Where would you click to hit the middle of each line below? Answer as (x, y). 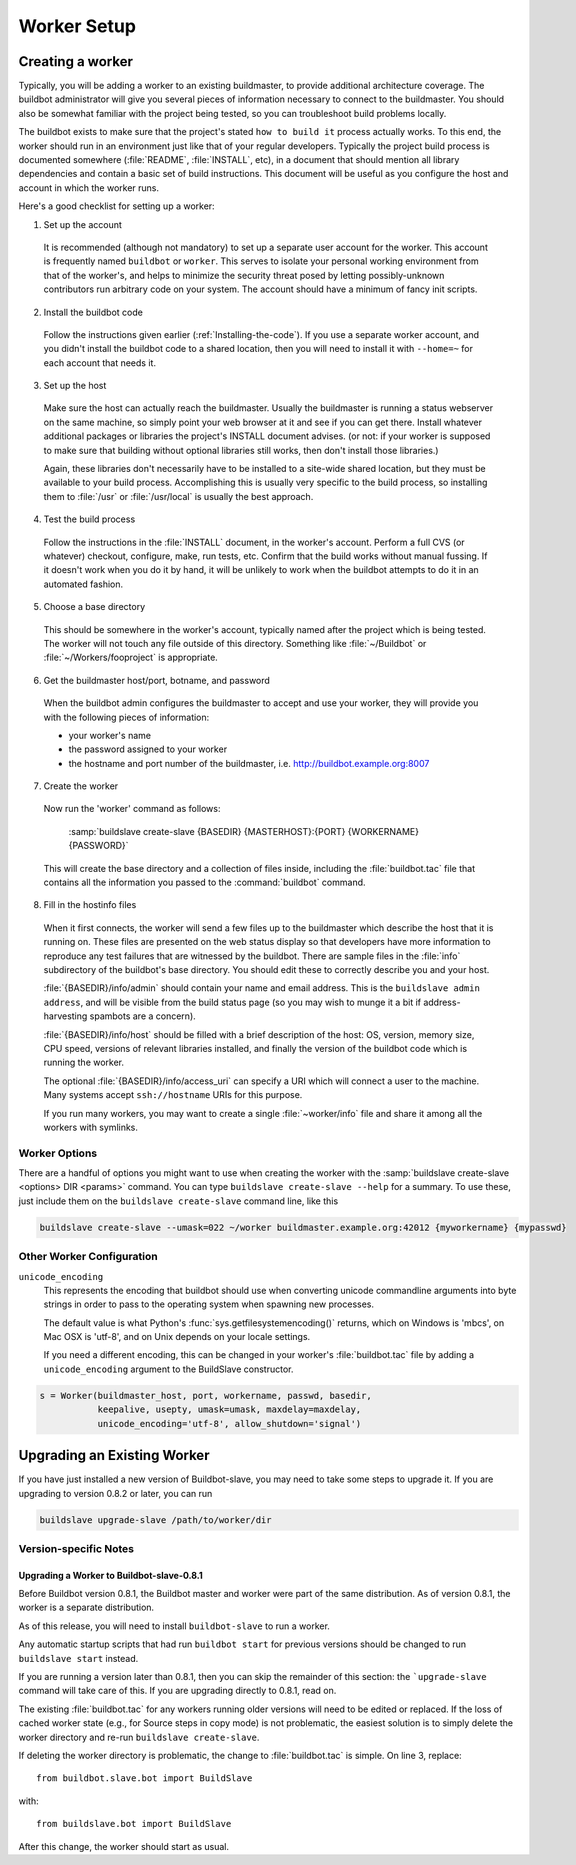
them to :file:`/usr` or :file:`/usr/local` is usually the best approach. (178, 496)
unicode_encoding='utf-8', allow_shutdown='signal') (229, 1423)
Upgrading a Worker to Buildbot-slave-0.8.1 (111, 1575)
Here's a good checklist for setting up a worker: (116, 206)
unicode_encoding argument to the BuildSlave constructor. (168, 1369)
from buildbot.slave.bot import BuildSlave (144, 1778)
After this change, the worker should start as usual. (124, 1846)
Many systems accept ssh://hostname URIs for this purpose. (173, 1095)
